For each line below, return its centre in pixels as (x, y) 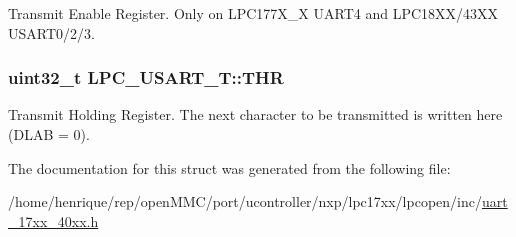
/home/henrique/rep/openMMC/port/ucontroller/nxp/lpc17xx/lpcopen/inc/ (245, 201)
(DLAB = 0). (49, 134)
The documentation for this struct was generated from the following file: (229, 167)
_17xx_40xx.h (53, 220)
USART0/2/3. (51, 32)
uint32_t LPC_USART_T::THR (146, 77)
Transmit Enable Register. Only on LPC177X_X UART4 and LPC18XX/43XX (253, 13)
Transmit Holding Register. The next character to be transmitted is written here (255, 114)
